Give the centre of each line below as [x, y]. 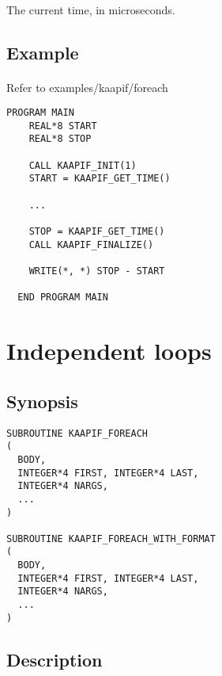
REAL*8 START [63, 126]
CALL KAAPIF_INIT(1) [83, 165]
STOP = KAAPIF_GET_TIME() [97, 232]
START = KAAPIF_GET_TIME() [100, 179]
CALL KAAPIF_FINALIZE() [91, 244]
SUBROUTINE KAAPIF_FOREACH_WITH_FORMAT [111, 539]
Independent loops [109, 351]
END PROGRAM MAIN [63, 298]
